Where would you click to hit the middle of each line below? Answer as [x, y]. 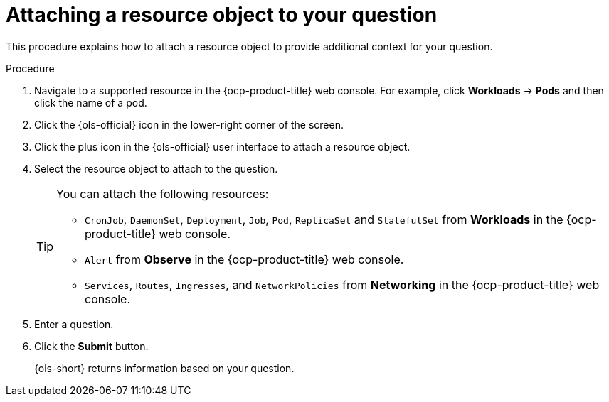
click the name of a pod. [91, 102]
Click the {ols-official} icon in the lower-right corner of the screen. [189, 124]
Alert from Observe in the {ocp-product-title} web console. [244, 259]
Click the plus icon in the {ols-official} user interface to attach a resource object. [222, 146]
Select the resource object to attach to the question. [156, 168]
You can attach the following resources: [163, 194]
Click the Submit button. [91, 346]
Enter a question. [74, 324]
